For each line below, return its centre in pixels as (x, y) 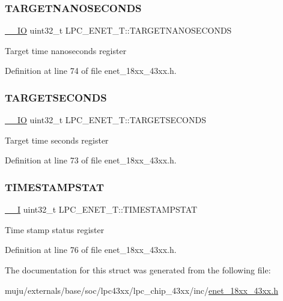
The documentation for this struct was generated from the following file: (138, 270)
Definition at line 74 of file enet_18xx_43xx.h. (91, 71)
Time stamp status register (55, 229)
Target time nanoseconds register (66, 50)
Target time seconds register (57, 140)
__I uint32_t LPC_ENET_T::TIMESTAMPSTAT (101, 209)
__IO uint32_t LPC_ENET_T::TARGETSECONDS (105, 120)
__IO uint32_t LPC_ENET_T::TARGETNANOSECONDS (118, 30)
